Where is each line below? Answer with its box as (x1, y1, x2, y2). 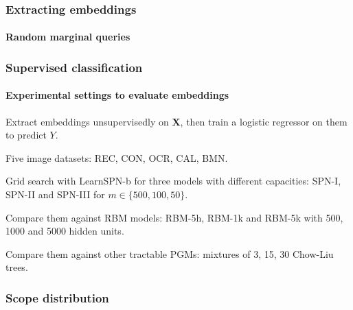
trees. (5, 260, 28, 274)
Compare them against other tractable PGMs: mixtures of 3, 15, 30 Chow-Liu (5, 246, 334, 261)
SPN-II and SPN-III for (5, 187, 105, 202)
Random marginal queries (5, 29, 130, 44)
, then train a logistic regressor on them (180, 114, 348, 128)
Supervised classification (5, 58, 143, 75)
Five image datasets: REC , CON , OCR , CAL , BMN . (5, 150, 228, 165)
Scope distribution (5, 289, 109, 306)
